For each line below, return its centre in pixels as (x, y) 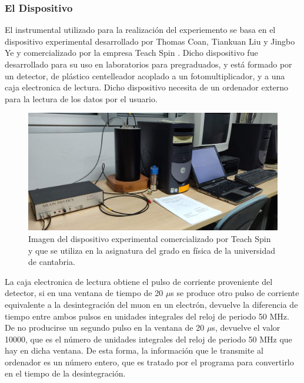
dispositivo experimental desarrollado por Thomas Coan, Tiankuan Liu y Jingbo (150, 41)
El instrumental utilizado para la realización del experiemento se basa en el (140, 30)
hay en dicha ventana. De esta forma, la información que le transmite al (134, 350)
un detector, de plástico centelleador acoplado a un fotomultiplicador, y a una (145, 75)
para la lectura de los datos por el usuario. (81, 98)
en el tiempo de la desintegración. (65, 373)
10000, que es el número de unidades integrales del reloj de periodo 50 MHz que (148, 339)
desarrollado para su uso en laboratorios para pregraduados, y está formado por (148, 64)
